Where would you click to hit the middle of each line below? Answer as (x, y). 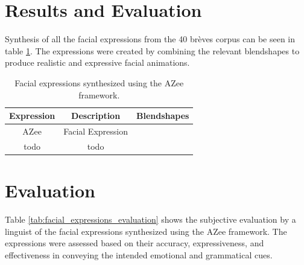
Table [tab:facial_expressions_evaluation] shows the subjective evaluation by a (150, 219)
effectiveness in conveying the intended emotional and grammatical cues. (139, 254)
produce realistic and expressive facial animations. (97, 62)
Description (96, 116)
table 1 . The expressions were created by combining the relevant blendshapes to (152, 50)
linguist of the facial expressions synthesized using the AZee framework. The (146, 231)
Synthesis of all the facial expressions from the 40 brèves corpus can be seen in (150, 39)
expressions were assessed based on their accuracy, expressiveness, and (135, 243)
